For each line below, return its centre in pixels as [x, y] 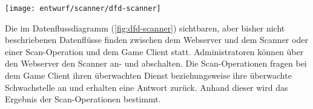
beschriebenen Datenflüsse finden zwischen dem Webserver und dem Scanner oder [156, 40]
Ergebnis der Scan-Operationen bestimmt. [83, 99]
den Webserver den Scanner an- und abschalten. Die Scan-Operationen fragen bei [156, 63]
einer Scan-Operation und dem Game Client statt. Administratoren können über [154, 51]
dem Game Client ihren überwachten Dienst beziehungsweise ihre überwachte [148, 75]
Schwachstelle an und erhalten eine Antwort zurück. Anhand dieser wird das [147, 87]
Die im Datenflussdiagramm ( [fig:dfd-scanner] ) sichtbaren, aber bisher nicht [145, 28]
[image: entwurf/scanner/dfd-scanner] [83, 8]
